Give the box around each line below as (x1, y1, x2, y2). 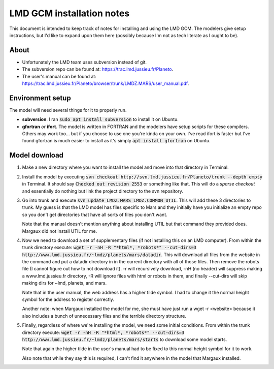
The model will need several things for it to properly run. (9, 107, 127, 113)
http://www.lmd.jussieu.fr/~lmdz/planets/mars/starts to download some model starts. (22, 336, 227, 343)
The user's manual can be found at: (22, 73, 96, 79)
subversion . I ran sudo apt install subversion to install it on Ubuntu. (22, 116, 179, 122)
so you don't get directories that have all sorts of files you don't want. (22, 211, 167, 218)
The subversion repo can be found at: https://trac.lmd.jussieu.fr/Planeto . (22, 66, 174, 72)
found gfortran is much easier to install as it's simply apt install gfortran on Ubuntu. (22, 138, 211, 144)
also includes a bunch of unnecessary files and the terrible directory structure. (22, 313, 187, 319)
